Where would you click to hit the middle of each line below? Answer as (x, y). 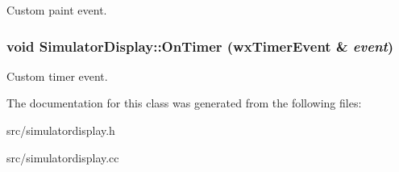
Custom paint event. (57, 10)
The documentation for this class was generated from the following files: (184, 103)
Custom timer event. (57, 76)
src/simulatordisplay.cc (63, 157)
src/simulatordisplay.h (61, 130)
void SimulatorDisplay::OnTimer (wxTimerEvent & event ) (200, 46)
